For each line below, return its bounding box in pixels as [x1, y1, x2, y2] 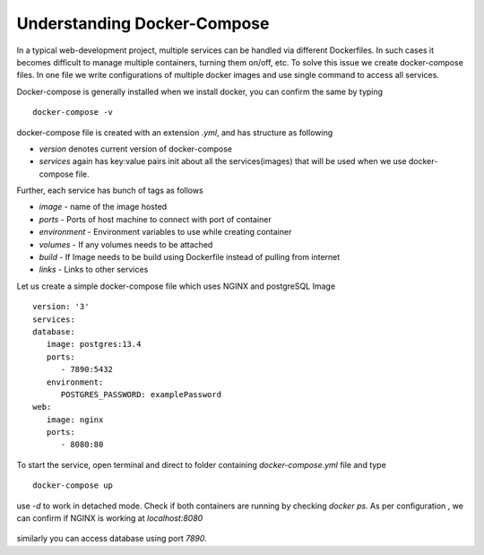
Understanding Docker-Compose [16, 13, 270, 33]
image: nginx [46, 414, 104, 425]
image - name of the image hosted [39, 202, 168, 212]
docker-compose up [32, 481, 114, 490]
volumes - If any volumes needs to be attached [39, 238, 213, 250]
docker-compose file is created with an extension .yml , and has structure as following [16, 126, 333, 138]
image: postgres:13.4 [46, 339, 142, 350]
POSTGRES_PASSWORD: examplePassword [60, 389, 222, 399]
